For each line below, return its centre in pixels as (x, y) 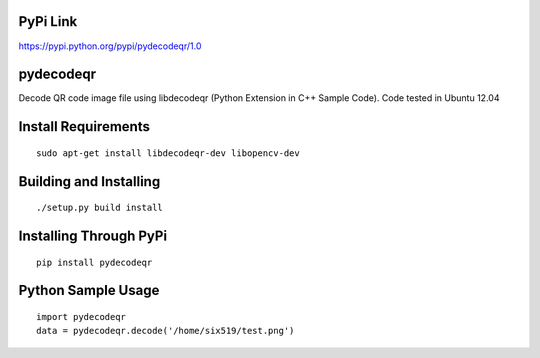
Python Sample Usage (89, 290)
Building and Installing (89, 181)
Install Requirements (84, 126)
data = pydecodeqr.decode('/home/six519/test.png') (165, 331)
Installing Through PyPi (93, 236)
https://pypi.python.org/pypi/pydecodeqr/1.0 (110, 46)
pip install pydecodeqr (94, 262)
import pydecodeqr (81, 317)
